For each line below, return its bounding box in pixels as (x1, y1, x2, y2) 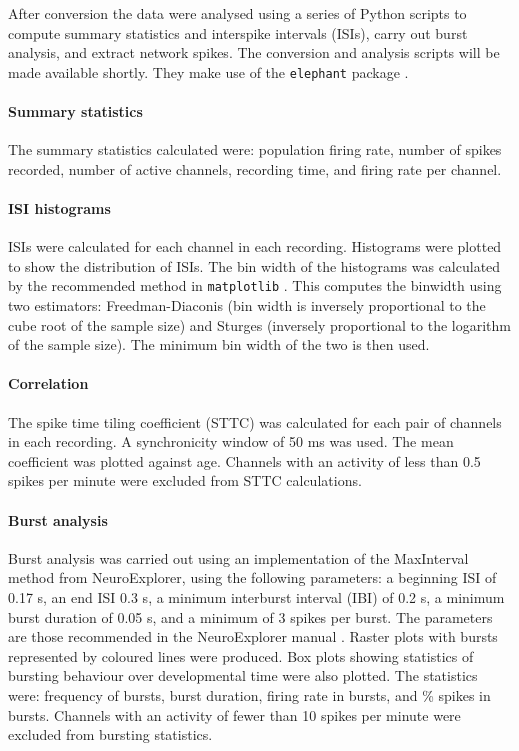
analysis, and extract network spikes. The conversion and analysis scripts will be (8, 42, 500, 63)
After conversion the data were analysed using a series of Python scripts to (8, 3, 467, 23)
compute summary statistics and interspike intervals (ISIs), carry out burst (8, 22, 468, 43)
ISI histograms (8, 198, 111, 219)
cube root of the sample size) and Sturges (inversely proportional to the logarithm (8, 314, 512, 335)
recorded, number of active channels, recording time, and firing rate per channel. (8, 158, 502, 179)
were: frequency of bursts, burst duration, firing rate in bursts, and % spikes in (8, 684, 491, 705)
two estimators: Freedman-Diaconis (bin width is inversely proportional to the (8, 295, 486, 316)
